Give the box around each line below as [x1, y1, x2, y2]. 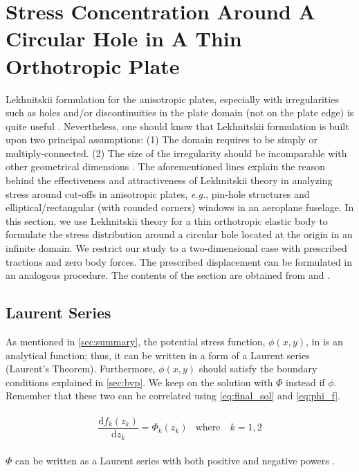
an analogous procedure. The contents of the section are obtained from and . [6, 268, 331, 282]
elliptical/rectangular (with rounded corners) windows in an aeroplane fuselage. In [6, 200, 354, 215]
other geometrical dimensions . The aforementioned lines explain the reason [6, 159, 326, 174]
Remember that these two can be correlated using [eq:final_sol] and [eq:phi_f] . [6, 388, 340, 403]
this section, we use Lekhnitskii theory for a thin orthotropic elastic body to [6, 213, 328, 228]
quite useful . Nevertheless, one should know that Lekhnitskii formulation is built [6, 118, 349, 133]
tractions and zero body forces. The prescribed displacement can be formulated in [6, 254, 353, 269]
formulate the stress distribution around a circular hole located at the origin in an [6, 227, 353, 242]
